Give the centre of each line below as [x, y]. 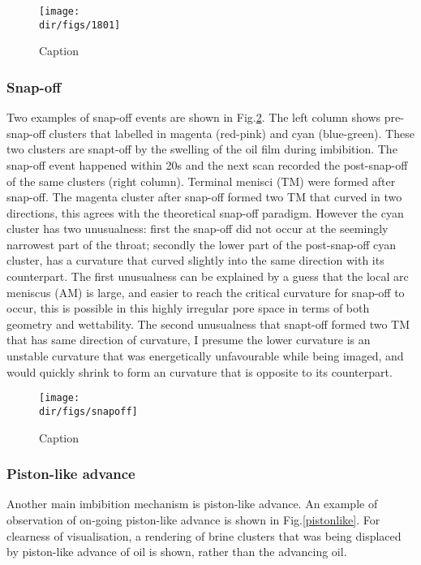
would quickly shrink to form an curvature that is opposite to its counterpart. [200, 371]
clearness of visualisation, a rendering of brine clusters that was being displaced [204, 535]
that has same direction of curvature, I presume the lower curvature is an [189, 340]
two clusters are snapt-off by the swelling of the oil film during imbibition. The [202, 149]
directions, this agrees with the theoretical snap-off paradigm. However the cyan [205, 212]
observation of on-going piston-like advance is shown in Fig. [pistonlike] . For [193, 519]
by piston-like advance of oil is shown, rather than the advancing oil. [177, 552]
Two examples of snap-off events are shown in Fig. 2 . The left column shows [194, 117]
